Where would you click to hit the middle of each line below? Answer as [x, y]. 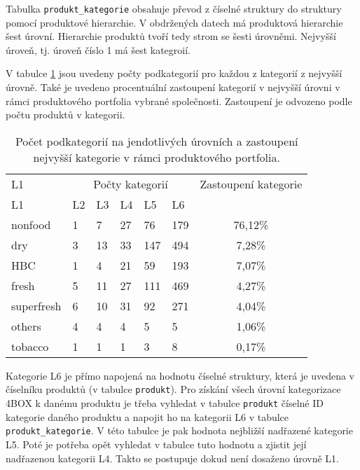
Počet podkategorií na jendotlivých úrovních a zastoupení [157, 141]
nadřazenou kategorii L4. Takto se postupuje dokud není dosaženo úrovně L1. [172, 458]
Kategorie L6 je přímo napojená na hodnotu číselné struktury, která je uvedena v [180, 375]
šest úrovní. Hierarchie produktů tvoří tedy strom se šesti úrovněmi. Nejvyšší [171, 36]
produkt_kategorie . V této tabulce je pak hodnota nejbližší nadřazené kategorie [179, 430]
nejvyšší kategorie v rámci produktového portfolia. [157, 157]
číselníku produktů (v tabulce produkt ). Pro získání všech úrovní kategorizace [173, 389]
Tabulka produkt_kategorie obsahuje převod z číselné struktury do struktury [174, 8]
